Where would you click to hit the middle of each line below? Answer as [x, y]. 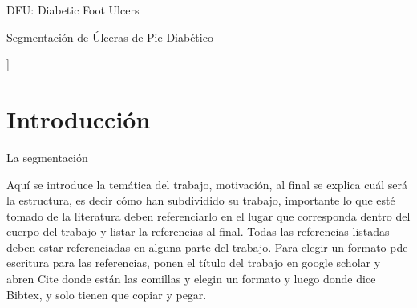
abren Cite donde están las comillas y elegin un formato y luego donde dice [191, 279]
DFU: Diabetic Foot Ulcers [73, 10]
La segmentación [47, 157]
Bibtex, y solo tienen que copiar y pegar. [107, 294]
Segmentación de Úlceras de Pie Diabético [110, 36]
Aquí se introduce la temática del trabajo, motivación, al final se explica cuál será [207, 184]
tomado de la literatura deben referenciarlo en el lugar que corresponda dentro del [208, 215]
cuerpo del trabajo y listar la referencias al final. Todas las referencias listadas [198, 231]
